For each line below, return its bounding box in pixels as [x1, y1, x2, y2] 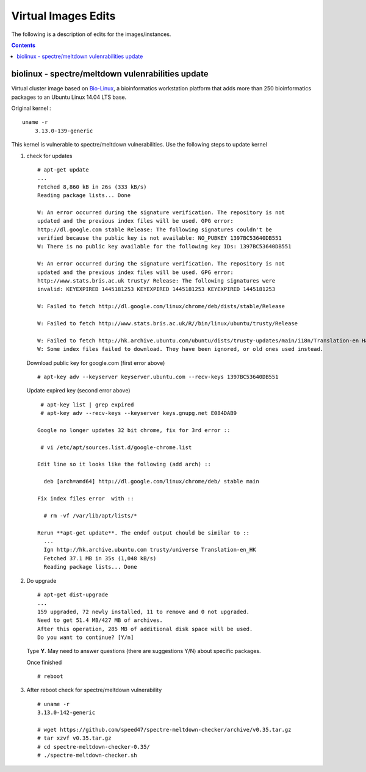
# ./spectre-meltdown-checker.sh [37, 752, 137, 759]
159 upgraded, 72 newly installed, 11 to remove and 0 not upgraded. [37, 608, 250, 615]
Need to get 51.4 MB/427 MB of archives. [37, 617, 163, 624]
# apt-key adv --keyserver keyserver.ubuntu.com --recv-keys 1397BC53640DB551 [37, 373, 279, 380]
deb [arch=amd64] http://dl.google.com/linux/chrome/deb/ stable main [43, 478, 259, 485]
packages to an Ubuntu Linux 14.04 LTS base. [11, 93, 127, 101]
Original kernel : [11, 104, 51, 112]
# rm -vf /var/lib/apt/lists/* [43, 512, 137, 519]
